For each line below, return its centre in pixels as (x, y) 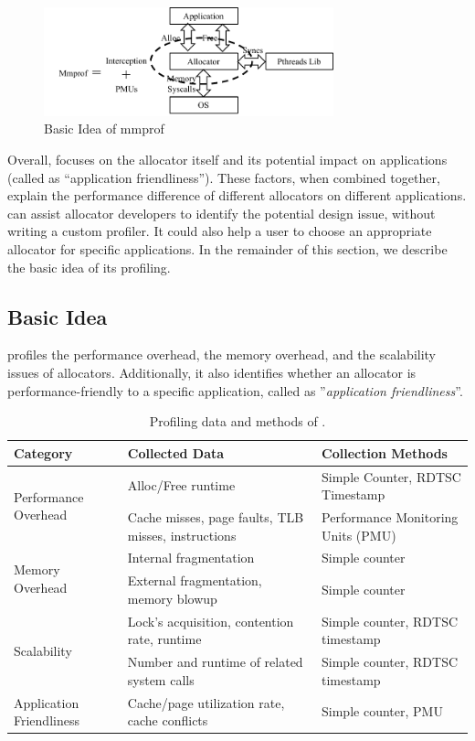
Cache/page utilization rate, (206, 702)
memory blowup (172, 598)
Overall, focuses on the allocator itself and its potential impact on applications (227, 160)
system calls (161, 679)
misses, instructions (182, 535)
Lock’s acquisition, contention (211, 621)
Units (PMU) (359, 535)
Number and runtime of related (215, 662)
